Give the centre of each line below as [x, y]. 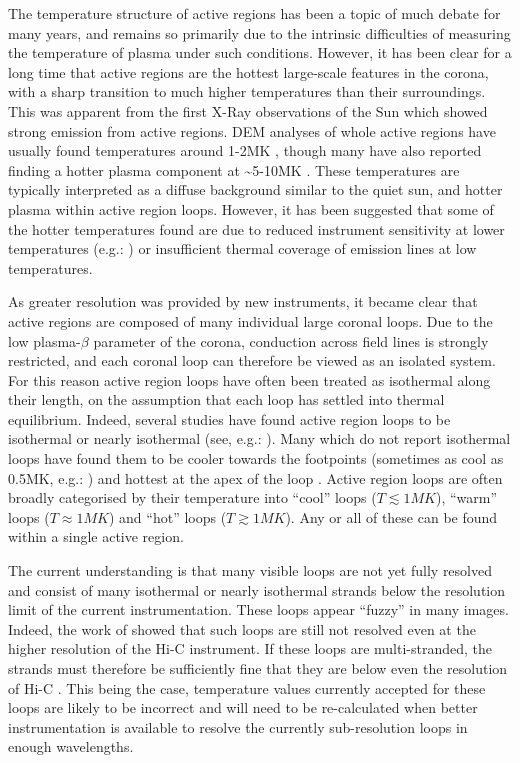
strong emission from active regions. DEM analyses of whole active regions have [252, 130]
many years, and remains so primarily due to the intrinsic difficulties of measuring [259, 32]
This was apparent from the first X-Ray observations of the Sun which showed [248, 110]
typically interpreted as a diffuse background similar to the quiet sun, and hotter [255, 189]
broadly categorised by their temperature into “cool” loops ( [192, 497]
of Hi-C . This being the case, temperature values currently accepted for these [247, 687]
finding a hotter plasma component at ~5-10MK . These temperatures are [234, 169]
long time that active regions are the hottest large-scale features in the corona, [248, 71]
